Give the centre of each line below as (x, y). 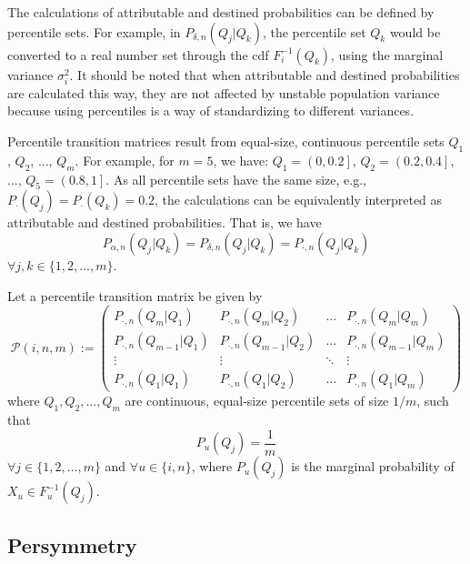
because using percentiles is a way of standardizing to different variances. (211, 111)
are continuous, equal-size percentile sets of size (257, 401)
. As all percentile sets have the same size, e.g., (236, 179)
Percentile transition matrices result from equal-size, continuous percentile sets (226, 141)
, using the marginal (387, 54)
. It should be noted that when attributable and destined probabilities (265, 74)
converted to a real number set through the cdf (138, 54)
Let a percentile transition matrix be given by (135, 295)
